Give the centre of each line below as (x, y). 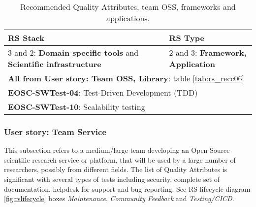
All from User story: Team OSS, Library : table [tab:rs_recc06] (126, 78)
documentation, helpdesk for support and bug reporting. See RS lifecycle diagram (127, 189)
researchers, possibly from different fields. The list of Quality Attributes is (116, 169)
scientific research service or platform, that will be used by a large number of (120, 159)
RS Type (187, 38)
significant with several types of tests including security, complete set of (112, 179)
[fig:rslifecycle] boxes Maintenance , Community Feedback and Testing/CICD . (119, 198)
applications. (128, 18)
